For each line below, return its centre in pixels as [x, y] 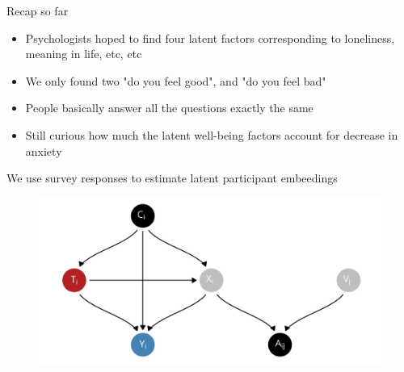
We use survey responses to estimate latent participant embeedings [172, 178]
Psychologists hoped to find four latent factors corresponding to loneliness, [210, 38]
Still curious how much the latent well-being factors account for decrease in [212, 134]
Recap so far [38, 10]
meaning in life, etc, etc [84, 54]
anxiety [44, 150]
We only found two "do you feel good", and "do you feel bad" [176, 80]
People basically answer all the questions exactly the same [169, 108]
